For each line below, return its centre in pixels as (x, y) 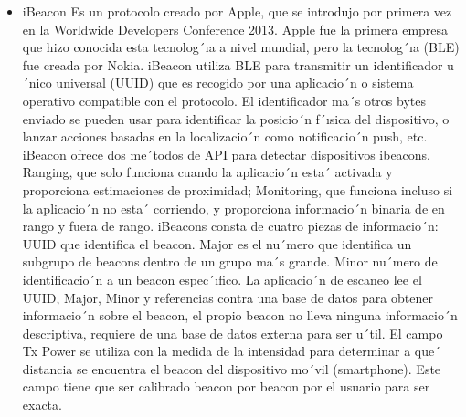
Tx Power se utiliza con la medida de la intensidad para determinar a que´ (232, 351)
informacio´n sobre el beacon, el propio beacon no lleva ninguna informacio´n (240, 315)
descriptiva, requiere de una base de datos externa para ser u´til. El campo (233, 333)
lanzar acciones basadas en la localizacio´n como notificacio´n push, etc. (225, 136)
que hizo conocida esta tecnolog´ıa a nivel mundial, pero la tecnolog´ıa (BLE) (241, 47)
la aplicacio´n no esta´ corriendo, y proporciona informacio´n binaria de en (233, 208)
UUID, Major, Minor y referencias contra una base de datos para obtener (228, 297)
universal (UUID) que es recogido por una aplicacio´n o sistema (235, 83)
